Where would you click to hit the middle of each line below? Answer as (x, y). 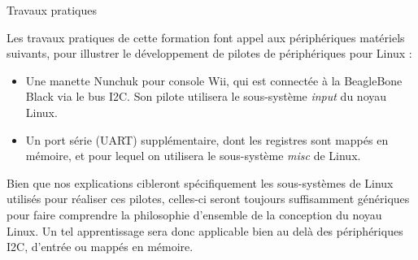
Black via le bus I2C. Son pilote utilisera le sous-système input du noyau (206, 96)
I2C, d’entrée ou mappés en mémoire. (100, 247)
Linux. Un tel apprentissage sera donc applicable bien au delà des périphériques (205, 230)
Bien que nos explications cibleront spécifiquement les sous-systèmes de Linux (200, 182)
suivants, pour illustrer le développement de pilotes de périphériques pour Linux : (209, 53)
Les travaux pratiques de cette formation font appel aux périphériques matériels (206, 37)
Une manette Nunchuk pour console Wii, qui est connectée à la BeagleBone (214, 80)
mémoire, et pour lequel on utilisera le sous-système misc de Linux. (193, 156)
